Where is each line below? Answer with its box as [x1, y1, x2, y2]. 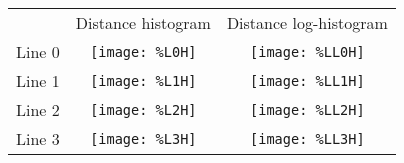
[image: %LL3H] [250, 130, 365, 147]
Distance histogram [75, 11, 211, 34]
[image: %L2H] [90, 101, 197, 118]
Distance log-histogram [226, 11, 388, 34]
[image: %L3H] [90, 130, 197, 147]
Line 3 [16, 127, 60, 150]
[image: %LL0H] [250, 43, 365, 60]
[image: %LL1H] [250, 72, 365, 89]
